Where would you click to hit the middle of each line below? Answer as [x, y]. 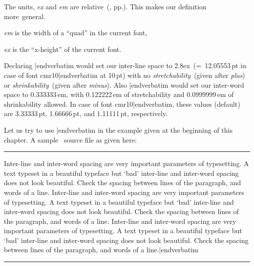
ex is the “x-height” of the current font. [63, 49]
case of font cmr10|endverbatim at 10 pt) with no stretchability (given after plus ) [125, 75]
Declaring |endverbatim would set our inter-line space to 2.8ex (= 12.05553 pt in [125, 65]
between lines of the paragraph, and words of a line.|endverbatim [101, 250]
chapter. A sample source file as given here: [70, 139]
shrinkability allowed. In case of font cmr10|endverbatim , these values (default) [122, 104]
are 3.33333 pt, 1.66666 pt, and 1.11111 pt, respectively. [86, 113]
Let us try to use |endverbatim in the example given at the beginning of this [118, 130]
